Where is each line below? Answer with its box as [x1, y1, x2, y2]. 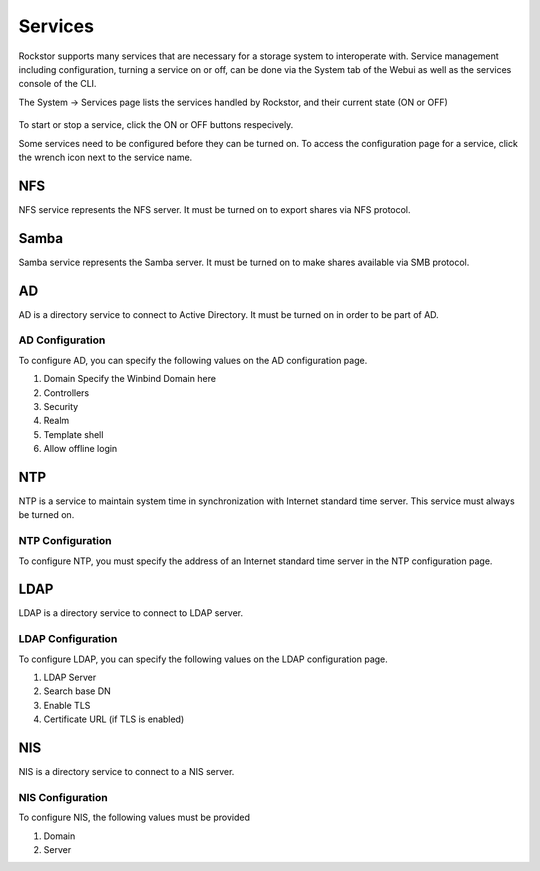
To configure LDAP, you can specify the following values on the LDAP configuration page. [18, 653, 389, 665]
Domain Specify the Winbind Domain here [43, 373, 217, 385]
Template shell [43, 428, 104, 440]
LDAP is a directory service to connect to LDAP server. [18, 607, 244, 619]
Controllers [43, 386, 90, 399]
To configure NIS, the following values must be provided [18, 811, 250, 824]
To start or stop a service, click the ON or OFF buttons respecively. [18, 119, 294, 131]
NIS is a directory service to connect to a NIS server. [18, 766, 235, 778]
